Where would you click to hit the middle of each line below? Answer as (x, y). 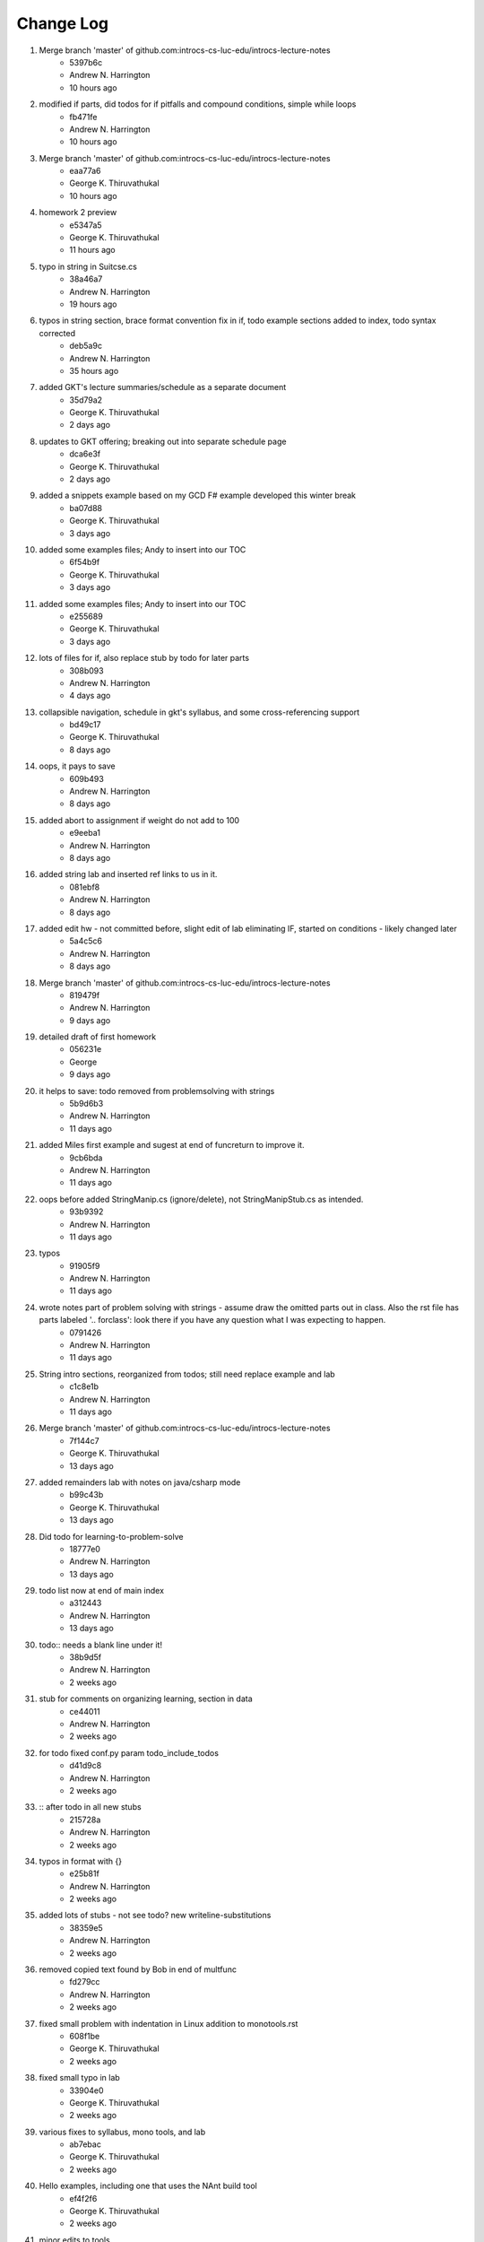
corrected (57, 333)
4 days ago (90, 696)
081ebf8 (85, 887)
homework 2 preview (78, 213)
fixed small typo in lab (79, 2078)
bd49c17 (86, 725)
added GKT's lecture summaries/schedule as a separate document (163, 387)
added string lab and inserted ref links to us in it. (128, 874)
